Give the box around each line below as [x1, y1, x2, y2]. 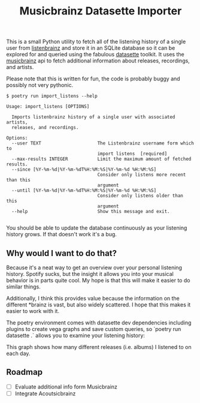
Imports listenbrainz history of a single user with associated [11, 114, 175, 121]
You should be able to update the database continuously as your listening [6, 224, 187, 231]
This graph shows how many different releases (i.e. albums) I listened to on [6, 344, 192, 350]
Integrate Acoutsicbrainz [14, 390, 76, 397]
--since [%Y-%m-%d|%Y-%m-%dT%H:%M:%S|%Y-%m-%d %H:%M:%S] [11, 167, 157, 173]
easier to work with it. [6, 308, 60, 314]
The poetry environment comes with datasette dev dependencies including [6, 319, 192, 326]
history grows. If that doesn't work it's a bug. [6, 231, 117, 238]
